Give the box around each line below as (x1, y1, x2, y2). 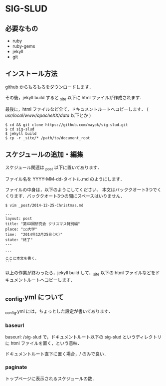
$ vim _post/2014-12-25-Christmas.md (5, 203, 84, 208)
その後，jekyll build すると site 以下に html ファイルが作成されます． (5, 94, 145, 102)
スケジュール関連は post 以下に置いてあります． (5, 164, 102, 172)
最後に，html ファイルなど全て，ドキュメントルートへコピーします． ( (5, 106, 149, 112)
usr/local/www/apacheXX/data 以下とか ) (5, 112, 91, 118)
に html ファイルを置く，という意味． (5, 340, 82, 346)
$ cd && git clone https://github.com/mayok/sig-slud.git (5, 122, 128, 127)
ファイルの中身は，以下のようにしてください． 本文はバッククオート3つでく (5, 186, 162, 193)
